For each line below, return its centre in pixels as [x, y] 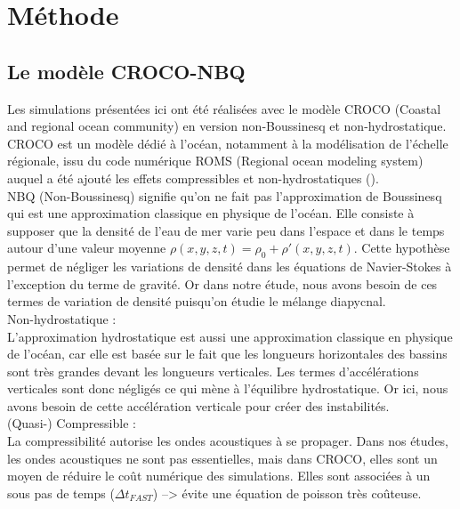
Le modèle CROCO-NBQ [126, 71]
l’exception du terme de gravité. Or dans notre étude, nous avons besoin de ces [222, 283]
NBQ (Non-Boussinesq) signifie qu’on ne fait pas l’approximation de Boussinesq [225, 195]
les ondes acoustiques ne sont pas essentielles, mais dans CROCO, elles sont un [222, 458]
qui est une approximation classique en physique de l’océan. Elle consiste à [211, 213]
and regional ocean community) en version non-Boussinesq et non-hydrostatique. [227, 126]
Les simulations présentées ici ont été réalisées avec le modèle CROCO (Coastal [224, 108]
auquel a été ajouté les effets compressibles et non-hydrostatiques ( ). [193, 178]
